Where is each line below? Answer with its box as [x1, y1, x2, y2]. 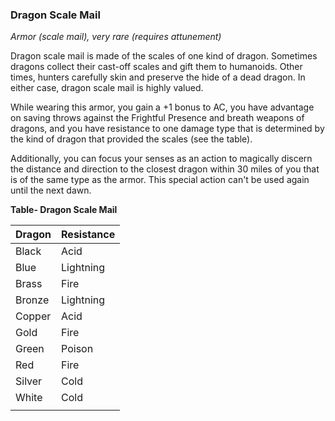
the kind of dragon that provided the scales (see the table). [10, 133, 253, 145]
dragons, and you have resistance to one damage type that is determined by [10, 123, 325, 135]
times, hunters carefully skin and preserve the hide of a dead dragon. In [10, 71, 306, 83]
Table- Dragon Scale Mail [10, 204, 118, 216]
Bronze [15, 293, 50, 307]
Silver [15, 374, 43, 388]
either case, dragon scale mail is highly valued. [10, 82, 204, 94]
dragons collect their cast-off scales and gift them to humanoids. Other [10, 61, 303, 73]
